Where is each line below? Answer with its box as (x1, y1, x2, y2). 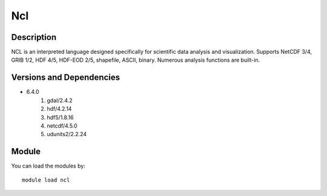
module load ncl (22, 176, 70, 183)
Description (11, 32, 57, 42)
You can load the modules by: (11, 162, 86, 169)
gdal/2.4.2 (47, 97, 73, 104)
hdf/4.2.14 (47, 105, 72, 113)
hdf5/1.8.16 (47, 114, 74, 121)
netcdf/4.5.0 (47, 122, 78, 129)
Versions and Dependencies (11, 73, 121, 83)
